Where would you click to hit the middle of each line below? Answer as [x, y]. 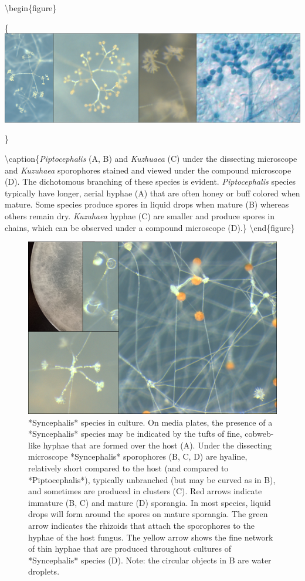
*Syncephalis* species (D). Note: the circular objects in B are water [150, 560]
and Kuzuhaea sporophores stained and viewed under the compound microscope [148, 170]
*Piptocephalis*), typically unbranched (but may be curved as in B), [152, 479]
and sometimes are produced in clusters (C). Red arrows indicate [145, 491]
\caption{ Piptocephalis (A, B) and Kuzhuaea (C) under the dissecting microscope [151, 158]
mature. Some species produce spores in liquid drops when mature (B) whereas [147, 204]
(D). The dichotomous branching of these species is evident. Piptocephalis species [150, 181]
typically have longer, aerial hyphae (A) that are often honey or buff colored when [152, 193]
